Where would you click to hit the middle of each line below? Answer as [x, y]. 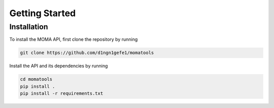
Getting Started [43, 13]
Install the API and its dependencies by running [59, 66]
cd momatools [36, 79]
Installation [29, 27]
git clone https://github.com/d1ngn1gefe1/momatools [87, 53]
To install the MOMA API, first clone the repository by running [74, 39]
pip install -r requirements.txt [62, 94]
